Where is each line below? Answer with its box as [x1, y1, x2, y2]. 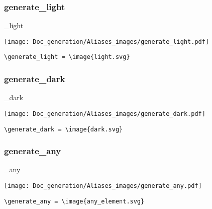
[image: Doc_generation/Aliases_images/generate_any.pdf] [4, 182, 202, 190]
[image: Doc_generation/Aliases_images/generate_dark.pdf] [4, 110, 205, 117]
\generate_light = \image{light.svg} [4, 53, 130, 61]
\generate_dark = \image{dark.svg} [4, 125, 123, 133]
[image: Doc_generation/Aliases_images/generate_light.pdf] [4, 38, 209, 45]
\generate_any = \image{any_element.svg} [4, 197, 145, 205]
